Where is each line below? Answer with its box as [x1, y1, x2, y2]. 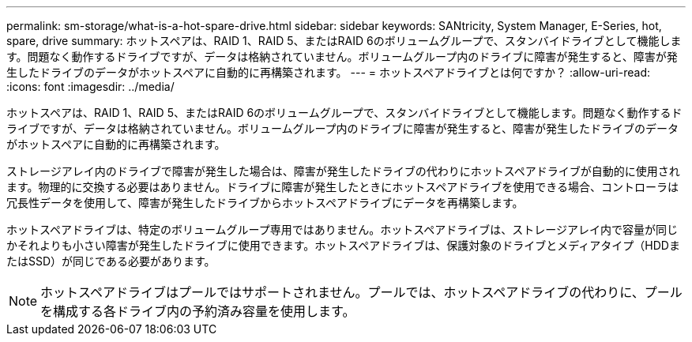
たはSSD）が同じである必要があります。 [6, 254, 216, 268]
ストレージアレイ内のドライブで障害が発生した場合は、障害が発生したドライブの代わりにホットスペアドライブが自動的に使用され [6, 164, 680, 178]
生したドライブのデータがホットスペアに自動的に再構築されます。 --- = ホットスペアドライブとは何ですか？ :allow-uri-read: [6, 66, 651, 79]
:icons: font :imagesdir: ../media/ [6, 80, 175, 93]
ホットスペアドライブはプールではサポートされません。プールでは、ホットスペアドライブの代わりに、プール [40, 284, 683, 300]
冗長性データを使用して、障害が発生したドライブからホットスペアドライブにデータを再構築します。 [6, 196, 524, 209]
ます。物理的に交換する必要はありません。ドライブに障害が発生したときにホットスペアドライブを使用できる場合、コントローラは [6, 180, 679, 194]
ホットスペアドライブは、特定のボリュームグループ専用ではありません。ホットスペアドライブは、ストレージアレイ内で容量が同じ [6, 223, 679, 236]
